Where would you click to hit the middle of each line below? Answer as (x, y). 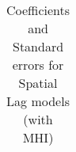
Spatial (38, 83)
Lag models (38, 101)
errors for (38, 65)
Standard (38, 46)
